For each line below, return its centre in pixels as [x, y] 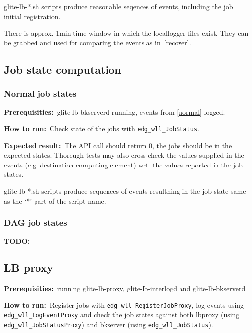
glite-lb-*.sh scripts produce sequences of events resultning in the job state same [125, 191]
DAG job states [36, 223]
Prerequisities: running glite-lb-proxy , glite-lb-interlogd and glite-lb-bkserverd [125, 288]
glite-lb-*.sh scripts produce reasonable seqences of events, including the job [119, 6]
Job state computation [63, 69]
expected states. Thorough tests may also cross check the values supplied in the [124, 155]
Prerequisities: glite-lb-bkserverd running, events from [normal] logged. [115, 112]
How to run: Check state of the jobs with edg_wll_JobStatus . [102, 128]
